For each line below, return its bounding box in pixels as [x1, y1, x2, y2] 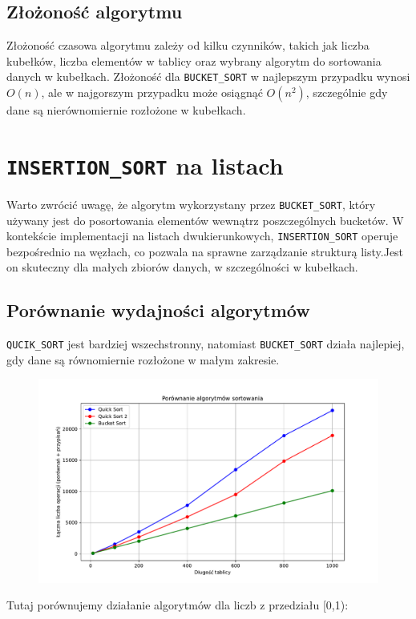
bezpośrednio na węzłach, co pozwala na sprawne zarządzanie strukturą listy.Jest [6, 243, 404, 259]
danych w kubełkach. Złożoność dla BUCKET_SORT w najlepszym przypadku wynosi [6, 68, 410, 85]
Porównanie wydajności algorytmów [6, 298, 310, 323]
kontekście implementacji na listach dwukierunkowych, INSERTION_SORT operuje [6, 227, 398, 244]
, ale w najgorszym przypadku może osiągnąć [41, 84, 263, 101]
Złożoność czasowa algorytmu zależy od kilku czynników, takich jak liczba [6, 37, 370, 54]
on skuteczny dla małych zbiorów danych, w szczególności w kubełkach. [6, 259, 358, 275]
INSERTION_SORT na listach [6, 148, 284, 181]
